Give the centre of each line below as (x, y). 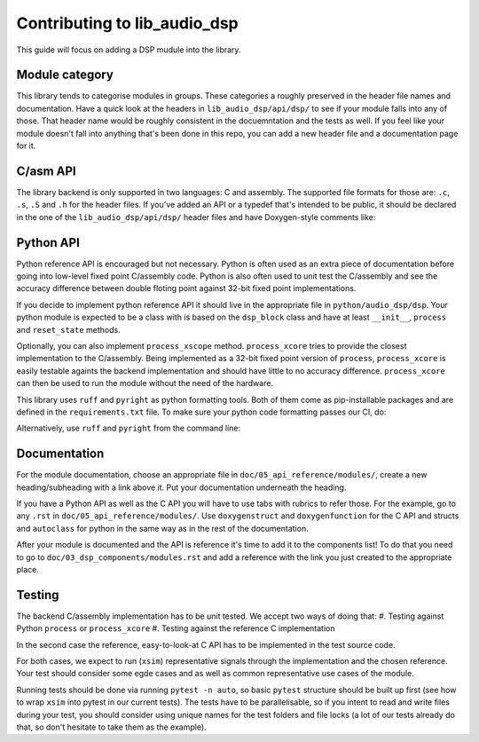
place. (28, 569)
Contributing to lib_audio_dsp (127, 23)
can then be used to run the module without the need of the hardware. (145, 383)
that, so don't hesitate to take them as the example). (112, 727)
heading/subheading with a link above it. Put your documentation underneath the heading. (181, 487)
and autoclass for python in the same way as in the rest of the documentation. (163, 528)
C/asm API (46, 171)
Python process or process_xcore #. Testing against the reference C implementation (176, 628)
